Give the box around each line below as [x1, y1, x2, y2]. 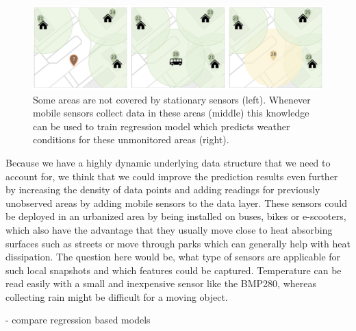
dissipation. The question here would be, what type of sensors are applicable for [5, 249, 341, 264]
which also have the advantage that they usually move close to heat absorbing [5, 222, 333, 236]
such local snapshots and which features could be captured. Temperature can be [5, 262, 342, 277]
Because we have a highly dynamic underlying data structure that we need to [5, 155, 331, 169]
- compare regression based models [5, 312, 151, 327]
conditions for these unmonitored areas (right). [33, 132, 229, 147]
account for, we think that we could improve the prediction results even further [5, 169, 338, 183]
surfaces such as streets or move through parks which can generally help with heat [5, 236, 351, 250]
